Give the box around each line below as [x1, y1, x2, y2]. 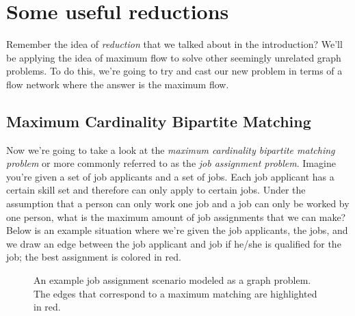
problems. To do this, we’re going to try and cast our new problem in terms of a [6, 64, 343, 78]
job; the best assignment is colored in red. [6, 250, 181, 264]
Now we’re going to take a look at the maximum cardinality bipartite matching [6, 142, 335, 157]
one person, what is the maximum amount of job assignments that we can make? [6, 209, 346, 224]
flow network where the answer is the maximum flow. [6, 77, 229, 91]
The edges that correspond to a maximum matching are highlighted [34, 286, 317, 300]
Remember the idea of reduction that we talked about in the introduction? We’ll [6, 37, 343, 51]
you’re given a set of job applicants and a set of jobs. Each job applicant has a [6, 169, 334, 183]
